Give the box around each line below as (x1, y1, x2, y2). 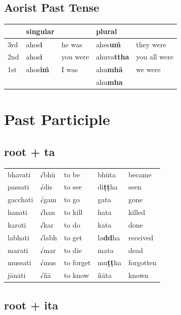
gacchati (8, 194, 33, 205)
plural (96, 25, 117, 36)
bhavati (8, 169, 31, 179)
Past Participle (4, 109, 111, 130)
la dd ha (97, 232, 120, 242)
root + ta (4, 143, 55, 159)
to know (64, 270, 89, 280)
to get (64, 232, 83, 242)
